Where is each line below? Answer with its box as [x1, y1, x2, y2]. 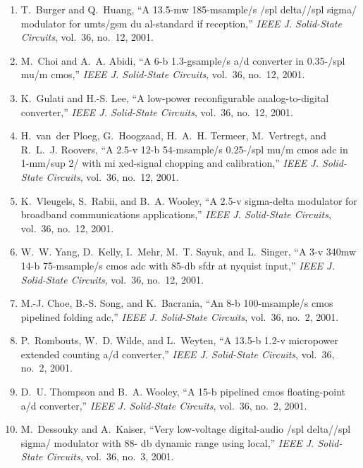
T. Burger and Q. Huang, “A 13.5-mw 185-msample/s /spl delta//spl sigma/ [20, 2, 357, 16]
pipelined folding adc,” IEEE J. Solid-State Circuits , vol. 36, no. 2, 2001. [20, 309, 339, 324]
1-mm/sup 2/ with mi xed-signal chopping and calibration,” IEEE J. [20, 156, 319, 170]
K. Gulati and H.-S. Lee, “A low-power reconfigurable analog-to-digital [20, 90, 329, 105]
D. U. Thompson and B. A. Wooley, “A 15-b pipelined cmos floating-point [20, 384, 346, 399]
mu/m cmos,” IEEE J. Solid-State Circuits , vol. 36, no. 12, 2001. [20, 67, 305, 82]
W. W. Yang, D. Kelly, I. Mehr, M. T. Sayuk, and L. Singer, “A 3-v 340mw [20, 244, 357, 259]
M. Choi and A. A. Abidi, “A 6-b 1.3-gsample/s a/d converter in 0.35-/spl [20, 53, 345, 68]
